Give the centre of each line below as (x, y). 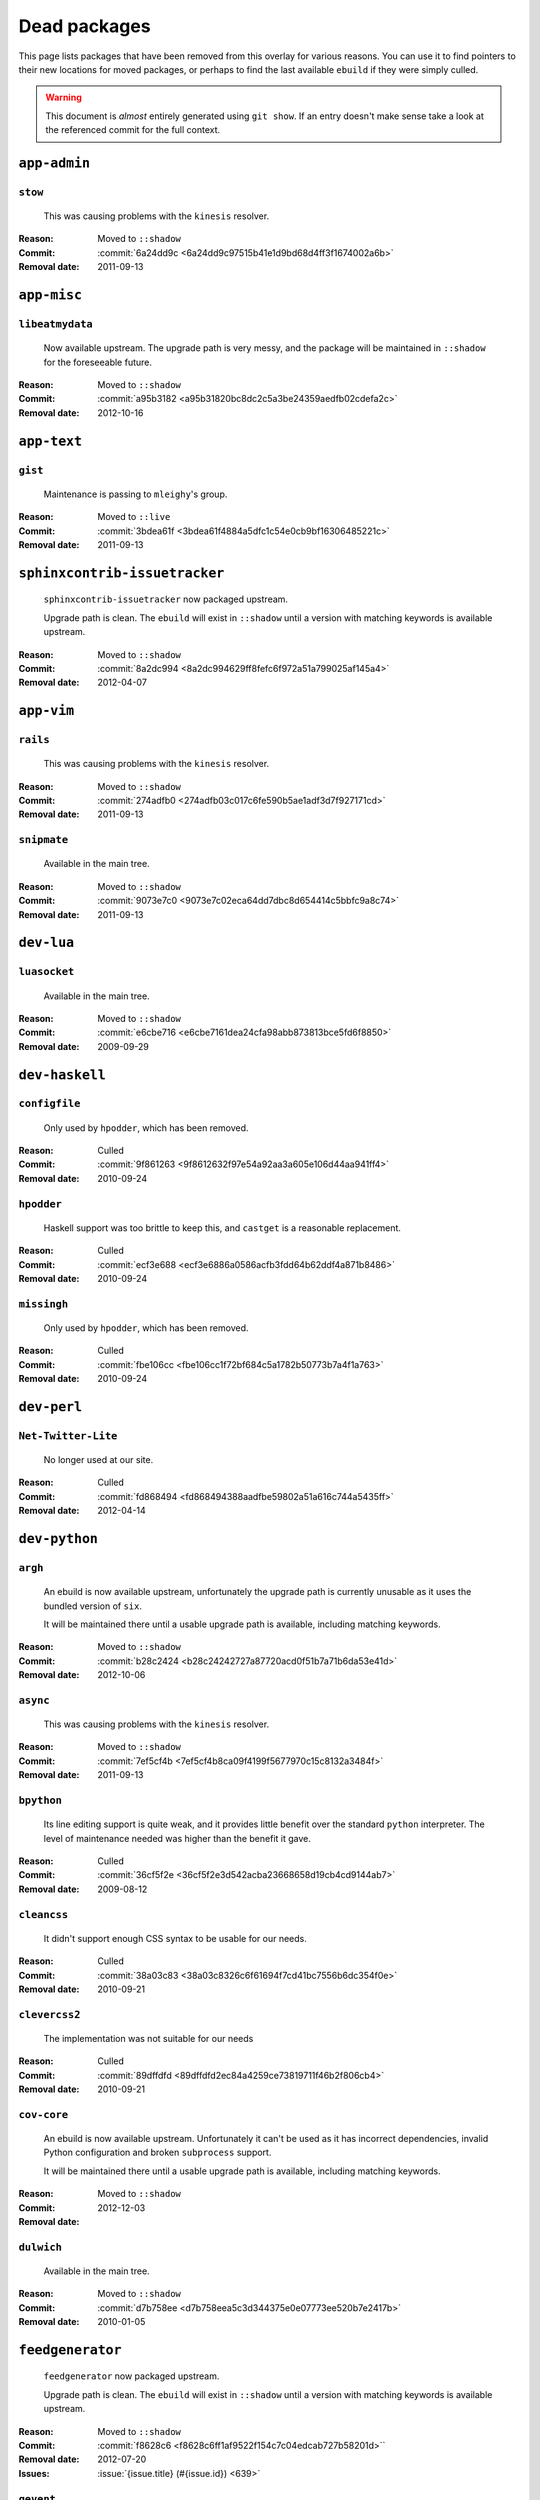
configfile (49, 1103)
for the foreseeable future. (98, 362)
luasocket (46, 972)
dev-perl (50, 1406)
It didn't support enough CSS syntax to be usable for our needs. (175, 1938)
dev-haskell (62, 1074)
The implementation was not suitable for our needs (148, 2038)
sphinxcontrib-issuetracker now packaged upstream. (166, 599)
